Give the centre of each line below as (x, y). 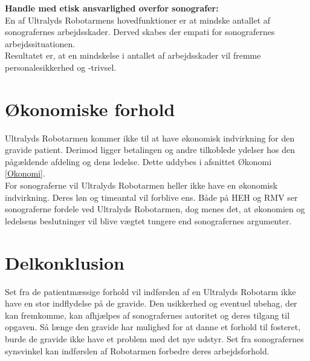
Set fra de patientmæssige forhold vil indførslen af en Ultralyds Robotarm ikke (150, 291)
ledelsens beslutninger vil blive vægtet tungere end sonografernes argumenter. (148, 220)
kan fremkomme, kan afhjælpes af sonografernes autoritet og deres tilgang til (147, 315)
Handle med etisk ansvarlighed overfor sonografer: (112, 8)
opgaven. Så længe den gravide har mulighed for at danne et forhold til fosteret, (153, 327)
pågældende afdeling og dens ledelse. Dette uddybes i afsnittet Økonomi (138, 161)
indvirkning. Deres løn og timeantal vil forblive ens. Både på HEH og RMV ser (151, 197)
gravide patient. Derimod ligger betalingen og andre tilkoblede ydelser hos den (150, 150)
